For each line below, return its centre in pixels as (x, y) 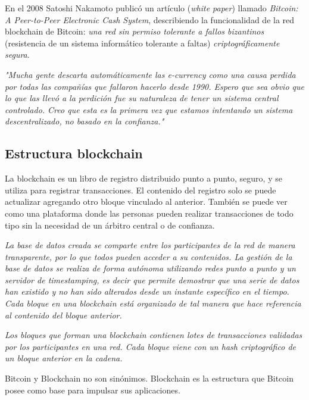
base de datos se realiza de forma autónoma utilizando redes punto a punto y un (150, 268)
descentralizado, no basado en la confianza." (85, 121)
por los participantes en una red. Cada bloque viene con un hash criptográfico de (150, 346)
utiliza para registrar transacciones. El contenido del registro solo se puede (141, 190)
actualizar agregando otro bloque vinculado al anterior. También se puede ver (146, 201)
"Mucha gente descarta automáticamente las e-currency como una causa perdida (150, 74)
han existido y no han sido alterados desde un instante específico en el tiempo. (147, 291)
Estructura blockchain (74, 153)
